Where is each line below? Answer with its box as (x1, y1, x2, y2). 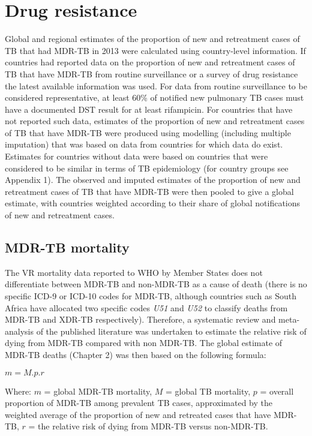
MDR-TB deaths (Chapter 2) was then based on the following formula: (5, 348, 266, 360)
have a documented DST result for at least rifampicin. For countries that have (5, 103, 293, 115)
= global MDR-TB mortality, (44, 384, 152, 397)
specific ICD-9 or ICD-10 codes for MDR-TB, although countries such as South (5, 290, 296, 302)
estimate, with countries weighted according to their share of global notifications (5, 197, 301, 209)
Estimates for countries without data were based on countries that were (5, 150, 268, 163)
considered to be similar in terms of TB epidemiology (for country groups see (5, 161, 289, 174)
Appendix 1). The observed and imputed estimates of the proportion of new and (5, 173, 301, 186)
